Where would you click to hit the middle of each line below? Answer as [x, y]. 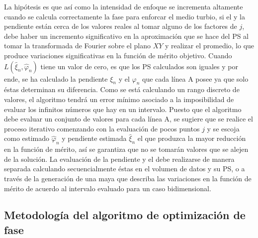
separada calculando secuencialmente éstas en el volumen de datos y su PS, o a [125, 169]
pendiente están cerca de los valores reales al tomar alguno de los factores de [121, 26]
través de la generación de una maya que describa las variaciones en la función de [128, 178]
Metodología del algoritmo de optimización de [125, 215]
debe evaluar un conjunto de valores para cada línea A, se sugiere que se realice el [129, 119]
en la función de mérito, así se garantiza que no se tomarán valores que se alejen [126, 149]
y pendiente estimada [94, 138]
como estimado [27, 138]
